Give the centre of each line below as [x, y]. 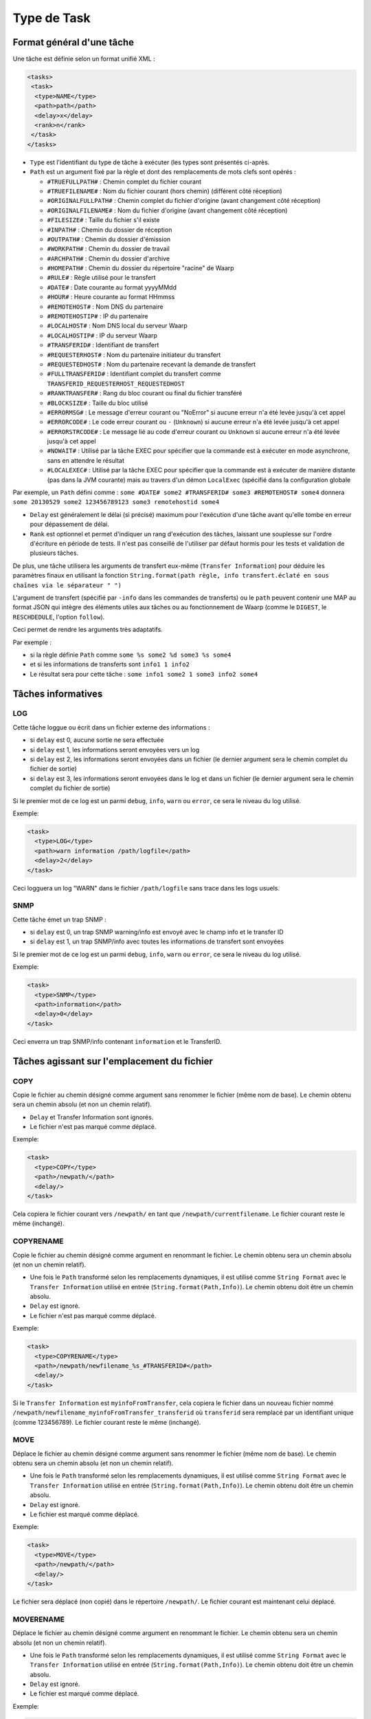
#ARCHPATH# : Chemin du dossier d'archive [109, 259]
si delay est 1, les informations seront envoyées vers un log [115, 749]
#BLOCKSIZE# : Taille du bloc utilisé [98, 403]
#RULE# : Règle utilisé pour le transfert [101, 278]
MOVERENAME [38, 1619]
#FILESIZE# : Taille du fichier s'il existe [103, 220]
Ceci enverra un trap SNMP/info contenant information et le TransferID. [117, 1041]
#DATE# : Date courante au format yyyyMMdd [112, 287]
